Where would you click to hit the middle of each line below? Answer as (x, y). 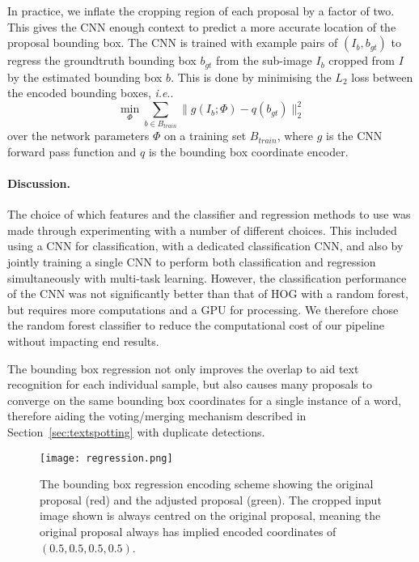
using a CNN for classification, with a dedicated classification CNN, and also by (205, 246)
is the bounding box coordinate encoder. (248, 151)
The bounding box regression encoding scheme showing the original (207, 484)
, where (295, 136)
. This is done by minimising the (251, 77)
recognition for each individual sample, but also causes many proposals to (190, 384)
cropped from (362, 60)
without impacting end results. (83, 341)
